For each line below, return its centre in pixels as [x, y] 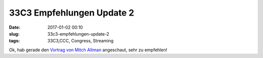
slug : [14, 34]
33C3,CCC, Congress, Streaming [81, 41]
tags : [14, 41]
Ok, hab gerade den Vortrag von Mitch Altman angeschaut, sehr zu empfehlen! [88, 50]
